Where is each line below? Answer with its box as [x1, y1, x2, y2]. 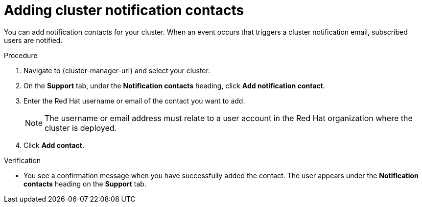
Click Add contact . [23, 141, 85, 149]
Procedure [4, 51, 38, 60]
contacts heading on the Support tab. [23, 179, 146, 188]
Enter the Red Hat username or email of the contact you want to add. [23, 96, 245, 105]
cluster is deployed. [45, 123, 117, 133]
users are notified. [4, 36, 63, 44]
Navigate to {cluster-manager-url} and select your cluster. [23, 66, 210, 75]
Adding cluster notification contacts [4, 2, 244, 19]
